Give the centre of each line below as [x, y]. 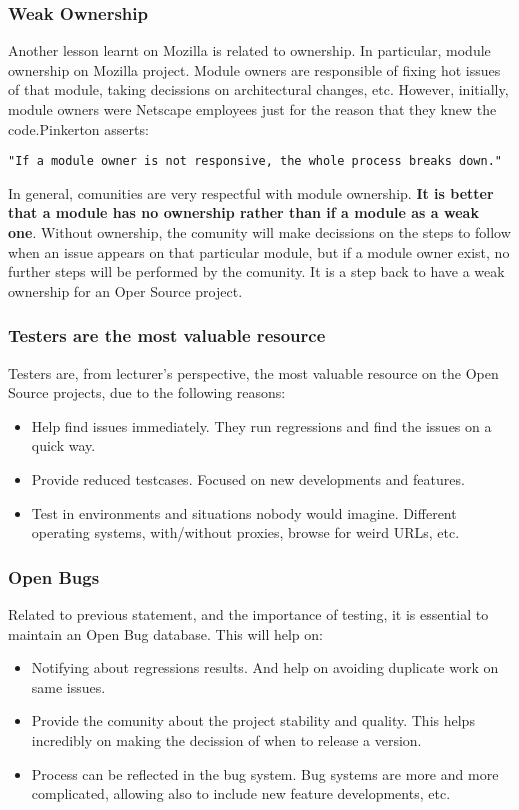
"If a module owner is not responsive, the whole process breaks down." [255, 161]
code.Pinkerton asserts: [78, 128]
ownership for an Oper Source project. [125, 290]
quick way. [63, 445]
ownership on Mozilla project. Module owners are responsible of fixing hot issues [254, 69]
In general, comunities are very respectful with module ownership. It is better [251, 192]
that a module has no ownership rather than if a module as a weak [243, 212]
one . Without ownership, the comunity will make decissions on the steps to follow [259, 232]
